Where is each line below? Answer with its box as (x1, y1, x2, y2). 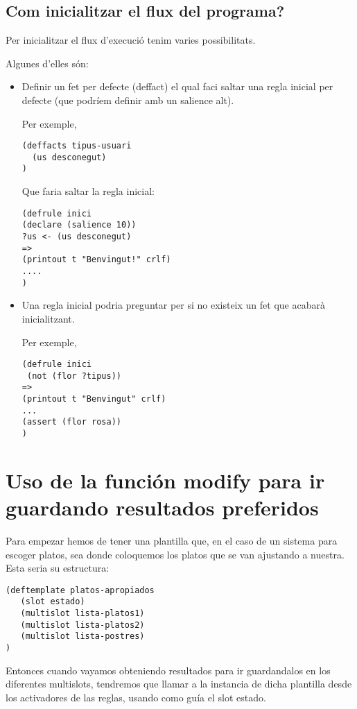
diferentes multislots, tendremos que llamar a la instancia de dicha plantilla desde (6, 676, 352, 691)
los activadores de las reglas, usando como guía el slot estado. (6, 690, 266, 704)
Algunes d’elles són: (6, 55, 89, 70)
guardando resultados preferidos (6, 493, 319, 522)
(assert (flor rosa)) (21, 417, 121, 427)
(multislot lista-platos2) (20, 620, 145, 630)
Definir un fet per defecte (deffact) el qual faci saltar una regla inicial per (21, 79, 333, 94)
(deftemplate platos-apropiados (6, 585, 155, 595)
